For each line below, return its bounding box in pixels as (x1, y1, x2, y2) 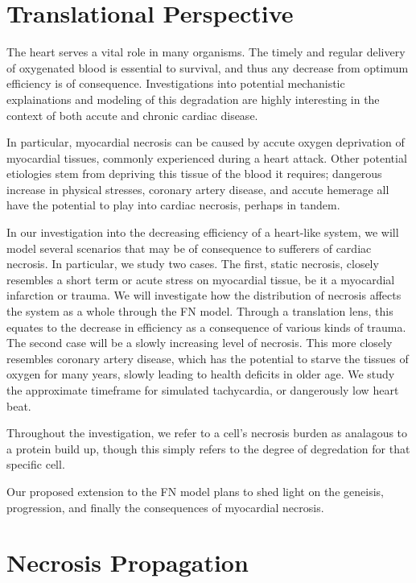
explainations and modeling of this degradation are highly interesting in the (6, 90, 380, 107)
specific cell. (6, 456, 65, 473)
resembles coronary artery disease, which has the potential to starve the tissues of (6, 349, 409, 366)
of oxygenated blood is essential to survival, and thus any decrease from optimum (6, 59, 409, 76)
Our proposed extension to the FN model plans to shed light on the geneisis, (6, 482, 384, 499)
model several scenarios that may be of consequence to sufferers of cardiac (6, 239, 372, 256)
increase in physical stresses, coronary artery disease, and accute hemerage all (6, 180, 389, 197)
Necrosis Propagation (6, 546, 249, 579)
